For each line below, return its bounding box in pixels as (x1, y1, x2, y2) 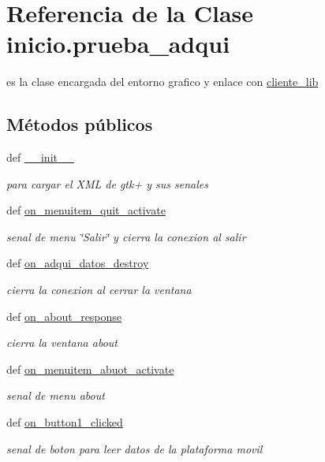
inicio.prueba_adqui (6, 28, 230, 60)
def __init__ (6, 149, 74, 166)
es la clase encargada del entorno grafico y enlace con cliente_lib (6, 73, 319, 90)
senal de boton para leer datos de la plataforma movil (6, 440, 263, 456)
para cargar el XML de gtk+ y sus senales (6, 175, 208, 192)
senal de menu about (6, 387, 105, 404)
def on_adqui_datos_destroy (6, 255, 149, 271)
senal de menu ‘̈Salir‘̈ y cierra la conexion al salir (6, 228, 246, 244)
